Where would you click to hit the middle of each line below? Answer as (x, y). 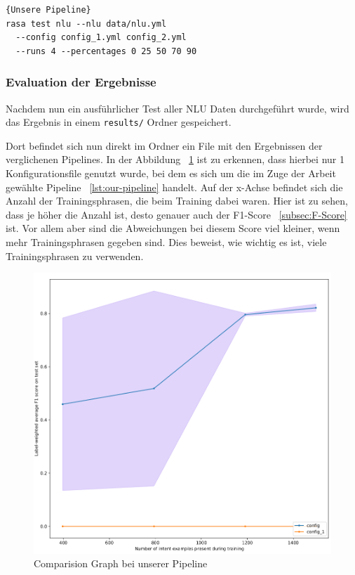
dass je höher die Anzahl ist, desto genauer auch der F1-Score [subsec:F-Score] (176, 214)
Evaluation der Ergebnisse (81, 82)
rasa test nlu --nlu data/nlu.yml (86, 24)
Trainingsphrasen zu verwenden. (75, 256)
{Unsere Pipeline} (48, 10)
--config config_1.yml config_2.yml (101, 38)
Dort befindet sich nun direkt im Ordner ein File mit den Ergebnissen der (164, 145)
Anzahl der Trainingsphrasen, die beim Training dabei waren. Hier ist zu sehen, (177, 201)
